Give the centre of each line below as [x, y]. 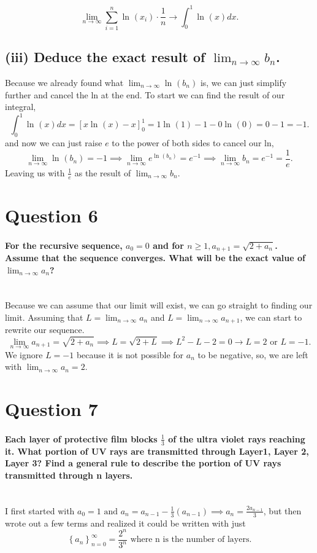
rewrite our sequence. [45, 330]
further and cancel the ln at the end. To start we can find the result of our [145, 94]
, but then [282, 510]
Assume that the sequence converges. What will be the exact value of [155, 258]
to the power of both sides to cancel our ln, [193, 143]
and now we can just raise [54, 143]
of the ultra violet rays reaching [237, 438]
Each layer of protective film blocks [81, 438]
